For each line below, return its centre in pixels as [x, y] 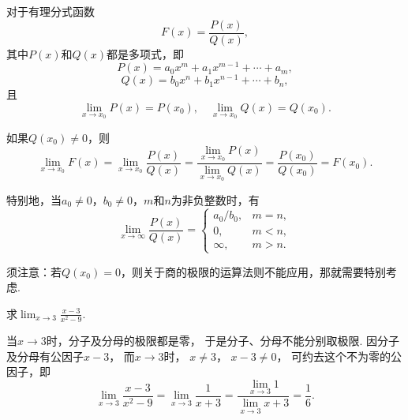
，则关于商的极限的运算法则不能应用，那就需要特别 [253, 271]
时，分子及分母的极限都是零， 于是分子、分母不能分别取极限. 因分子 [223, 341]
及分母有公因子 [45, 356]
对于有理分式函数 [51, 11]
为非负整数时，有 [215, 199]
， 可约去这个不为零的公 [339, 356]
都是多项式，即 [146, 53]
